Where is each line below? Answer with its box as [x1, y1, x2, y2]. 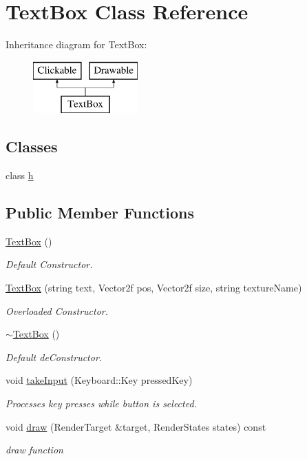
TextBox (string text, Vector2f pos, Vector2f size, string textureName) [6, 280, 302, 295]
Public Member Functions [6, 202, 194, 223]
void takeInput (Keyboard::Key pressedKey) [6, 373, 193, 387]
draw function [6, 442, 63, 457]
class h [6, 168, 34, 183]
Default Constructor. [6, 257, 93, 272]
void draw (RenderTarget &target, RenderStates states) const [6, 419, 266, 433]
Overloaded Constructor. [6, 303, 109, 318]
